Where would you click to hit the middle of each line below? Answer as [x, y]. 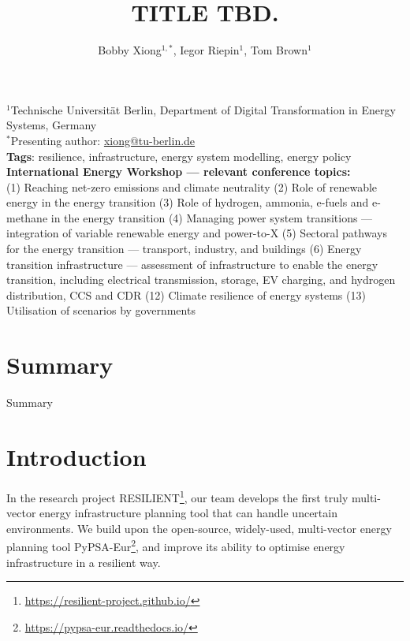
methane [27, 217]
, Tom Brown [276, 50]
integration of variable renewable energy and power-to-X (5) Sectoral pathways [197, 233]
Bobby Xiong [130, 50]
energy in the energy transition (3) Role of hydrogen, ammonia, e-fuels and [188, 202]
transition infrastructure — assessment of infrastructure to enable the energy [192, 264]
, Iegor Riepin [206, 50]
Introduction [76, 456]
